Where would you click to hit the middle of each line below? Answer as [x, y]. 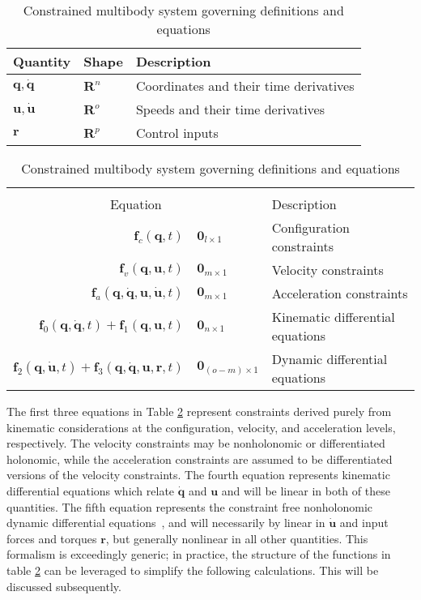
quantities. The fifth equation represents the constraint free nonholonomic [189, 506]
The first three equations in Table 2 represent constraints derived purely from [199, 411]
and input [364, 523]
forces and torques [52, 538]
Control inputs [177, 133]
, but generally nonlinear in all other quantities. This [237, 538]
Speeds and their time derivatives [230, 109]
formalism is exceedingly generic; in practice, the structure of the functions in [199, 554]
